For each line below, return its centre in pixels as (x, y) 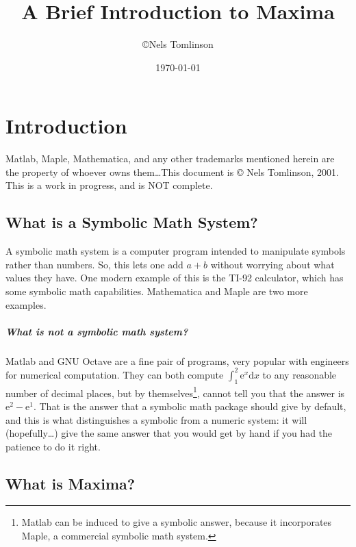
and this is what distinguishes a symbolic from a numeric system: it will (156, 419)
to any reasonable (300, 374)
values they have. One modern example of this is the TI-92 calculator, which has (175, 278)
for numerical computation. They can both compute (115, 374)
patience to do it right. (53, 446)
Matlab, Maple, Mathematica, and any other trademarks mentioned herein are (170, 158)
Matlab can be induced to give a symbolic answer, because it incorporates (177, 522)
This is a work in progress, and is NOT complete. (109, 185)
